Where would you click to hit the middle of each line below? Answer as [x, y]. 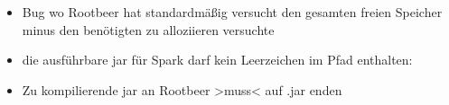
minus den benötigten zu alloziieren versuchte [148, 29]
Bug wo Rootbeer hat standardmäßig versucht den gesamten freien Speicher [232, 12]
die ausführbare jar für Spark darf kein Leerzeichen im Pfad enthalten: [217, 60]
